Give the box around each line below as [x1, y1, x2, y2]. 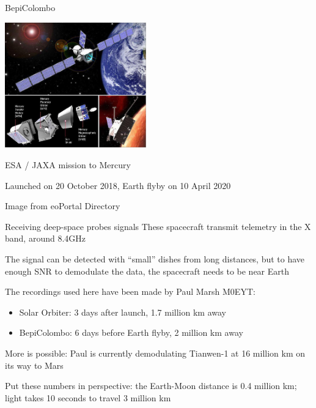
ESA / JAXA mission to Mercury [5, 158, 131, 171]
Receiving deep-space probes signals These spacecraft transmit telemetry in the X [5, 220, 311, 232]
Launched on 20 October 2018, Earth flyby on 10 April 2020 [5, 179, 231, 191]
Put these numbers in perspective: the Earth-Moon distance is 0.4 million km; [5, 379, 297, 392]
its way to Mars [5, 358, 64, 371]
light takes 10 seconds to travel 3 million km [5, 391, 171, 404]
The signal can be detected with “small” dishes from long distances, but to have [5, 253, 305, 265]
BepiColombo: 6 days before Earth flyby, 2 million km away [19, 326, 243, 339]
